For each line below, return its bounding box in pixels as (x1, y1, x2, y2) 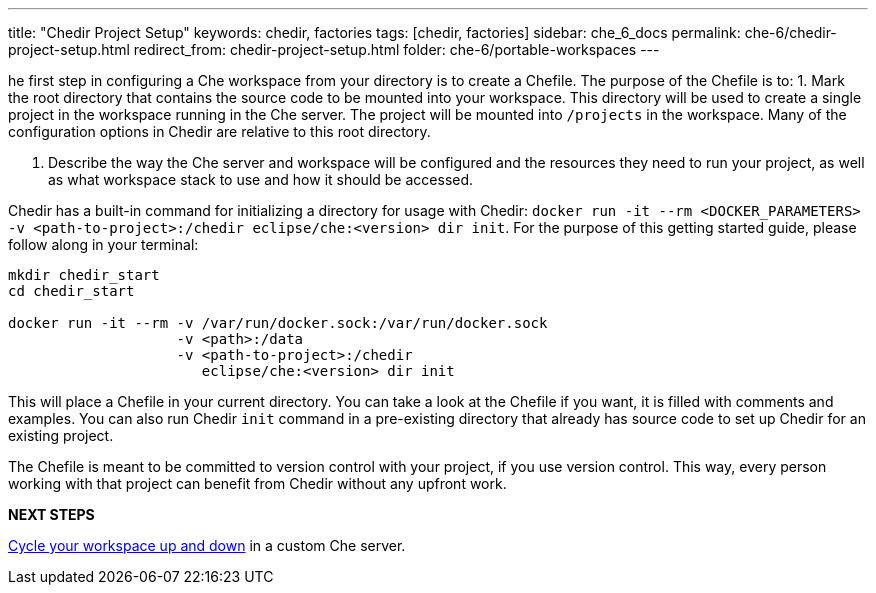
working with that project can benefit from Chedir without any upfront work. (8, 475, 507, 492)
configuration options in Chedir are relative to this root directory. (8, 123, 431, 140)
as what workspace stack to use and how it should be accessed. (48, 171, 474, 188)
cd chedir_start (8, 283, 135, 299)
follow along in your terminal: (8, 236, 199, 253)
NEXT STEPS (8, 506, 95, 523)
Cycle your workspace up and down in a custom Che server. (8, 537, 406, 554)
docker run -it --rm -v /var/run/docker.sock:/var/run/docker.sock (8, 315, 548, 331)
